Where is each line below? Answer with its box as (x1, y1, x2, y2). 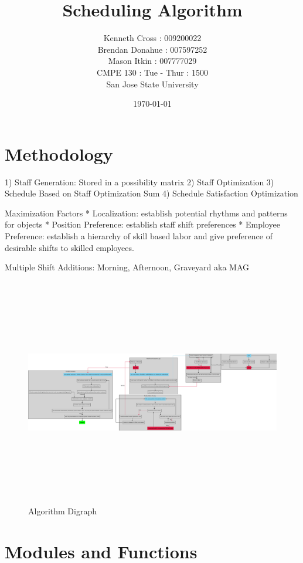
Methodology (5, 141, 113, 165)
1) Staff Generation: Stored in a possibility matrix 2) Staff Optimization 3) (5, 175, 274, 188)
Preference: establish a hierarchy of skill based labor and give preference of (5, 230, 273, 242)
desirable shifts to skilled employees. (5, 241, 134, 253)
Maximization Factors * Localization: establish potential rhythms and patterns (5, 206, 288, 219)
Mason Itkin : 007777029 (108, 55, 197, 67)
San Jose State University (106, 77, 199, 90)
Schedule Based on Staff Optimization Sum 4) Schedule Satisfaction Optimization (5, 187, 298, 199)
